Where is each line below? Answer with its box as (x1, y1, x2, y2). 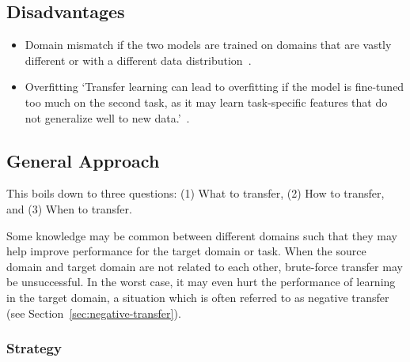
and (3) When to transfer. (6, 200, 132, 217)
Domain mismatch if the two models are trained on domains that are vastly (25, 36, 392, 53)
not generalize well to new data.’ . (25, 109, 190, 126)
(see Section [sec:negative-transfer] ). (6, 304, 181, 321)
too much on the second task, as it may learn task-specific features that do (25, 93, 388, 110)
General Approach (6, 148, 160, 172)
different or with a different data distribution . (25, 51, 252, 68)
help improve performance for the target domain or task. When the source (6, 243, 366, 259)
